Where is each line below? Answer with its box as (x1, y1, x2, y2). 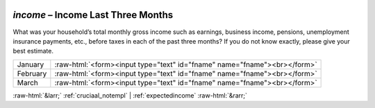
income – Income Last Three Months (12, 9, 174, 21)
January (17, 60, 44, 69)
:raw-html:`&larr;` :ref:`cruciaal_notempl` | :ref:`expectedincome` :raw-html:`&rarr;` (12, 91, 248, 100)
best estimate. (12, 47, 53, 55)
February (17, 69, 47, 78)
